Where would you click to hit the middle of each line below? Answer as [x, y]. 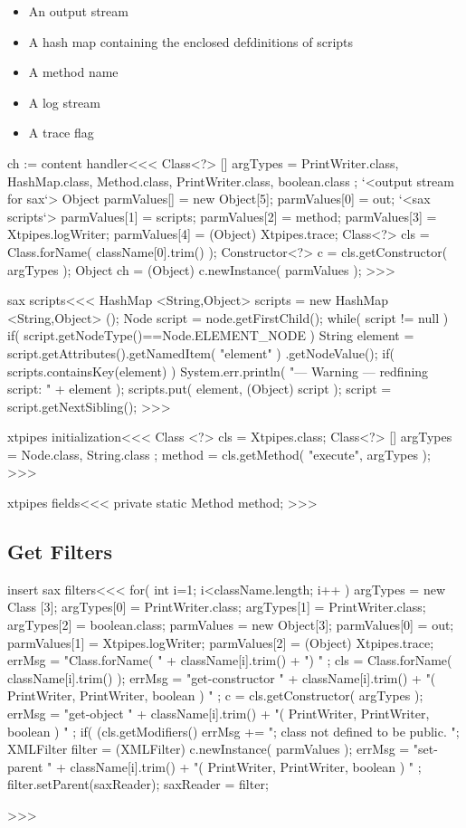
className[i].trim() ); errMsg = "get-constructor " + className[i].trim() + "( [222, 677]
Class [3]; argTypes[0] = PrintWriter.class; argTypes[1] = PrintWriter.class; [217, 607]
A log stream [64, 102]
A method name [73, 72]
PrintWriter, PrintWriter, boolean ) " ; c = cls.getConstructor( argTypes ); [215, 695]
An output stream [78, 11]
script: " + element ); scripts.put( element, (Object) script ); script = [200, 389]
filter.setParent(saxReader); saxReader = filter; [138, 784]
